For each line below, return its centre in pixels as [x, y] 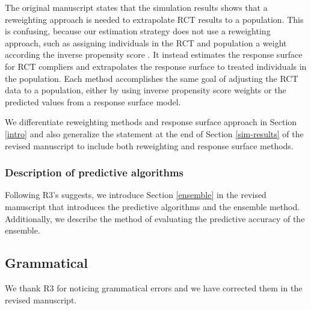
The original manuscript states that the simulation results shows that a [136, 7]
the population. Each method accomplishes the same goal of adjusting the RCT [152, 78]
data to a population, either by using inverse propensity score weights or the [146, 90]
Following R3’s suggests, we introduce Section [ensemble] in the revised [136, 195]
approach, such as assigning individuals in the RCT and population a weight [146, 42]
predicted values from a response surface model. [93, 101]
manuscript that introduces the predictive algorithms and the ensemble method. [152, 206]
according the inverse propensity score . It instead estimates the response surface [154, 54]
